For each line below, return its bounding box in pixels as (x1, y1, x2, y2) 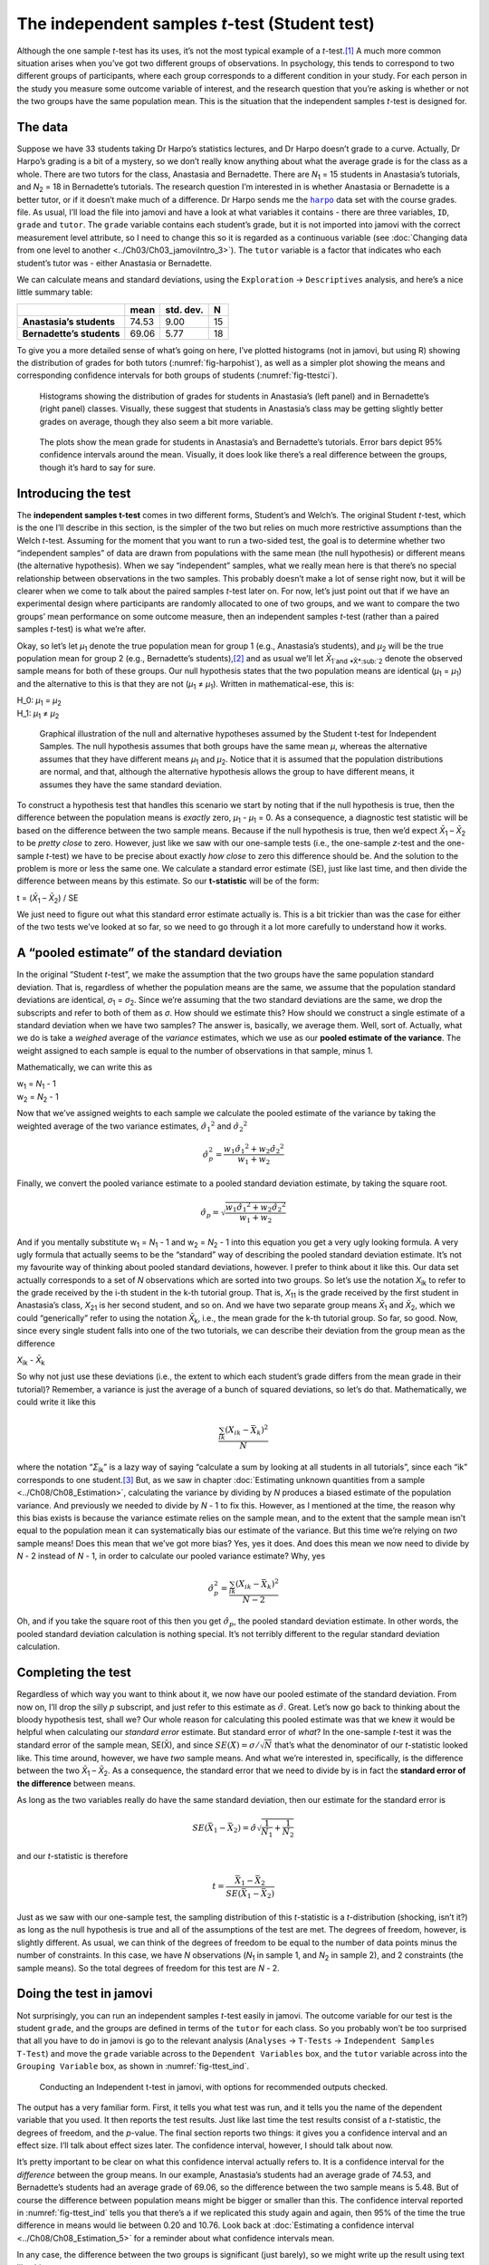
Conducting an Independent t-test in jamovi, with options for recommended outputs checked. (39, 2081, 388, 2092)
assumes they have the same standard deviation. (39, 779, 222, 790)
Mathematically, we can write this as (16, 1062, 153, 1073)
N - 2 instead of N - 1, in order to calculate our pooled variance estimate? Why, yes (16, 1550, 326, 1562)
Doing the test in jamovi (16, 1986, 153, 2001)
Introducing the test (16, 486, 131, 501)
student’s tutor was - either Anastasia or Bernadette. (16, 257, 213, 268)
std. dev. (165, 304, 204, 316)
